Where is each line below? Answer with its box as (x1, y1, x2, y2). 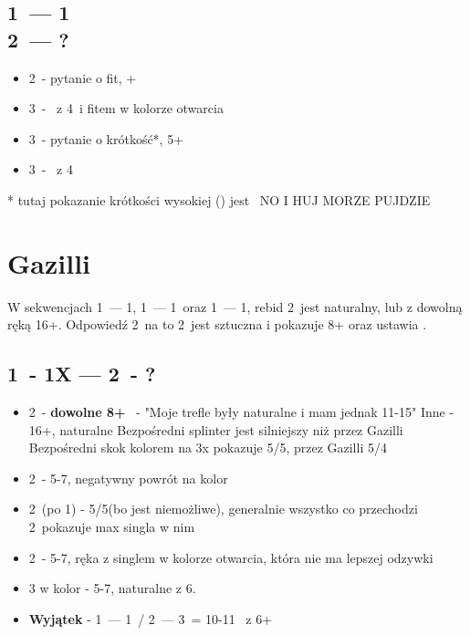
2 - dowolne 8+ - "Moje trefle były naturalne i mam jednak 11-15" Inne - (28, 402, 454, 422)
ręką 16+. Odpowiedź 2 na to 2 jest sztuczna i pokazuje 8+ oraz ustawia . (7, 315, 427, 334)
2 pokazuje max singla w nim (28, 517, 195, 536)
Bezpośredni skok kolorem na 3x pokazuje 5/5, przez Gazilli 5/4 (28, 438, 387, 457)
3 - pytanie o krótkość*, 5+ (28, 129, 184, 148)
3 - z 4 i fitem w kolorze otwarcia (28, 99, 224, 118)
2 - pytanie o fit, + (28, 68, 137, 87)
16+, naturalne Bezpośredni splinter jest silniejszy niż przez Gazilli (28, 420, 403, 439)
